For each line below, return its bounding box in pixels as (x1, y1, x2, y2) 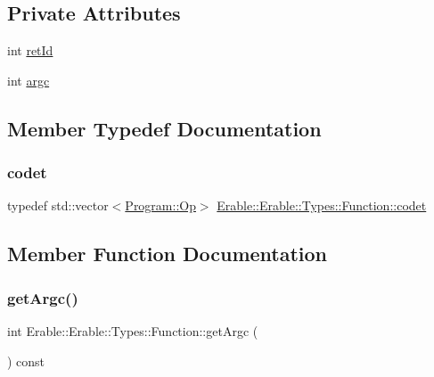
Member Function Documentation (7, 240, 328, 267)
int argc (7, 70, 50, 89)
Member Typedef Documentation (7, 114, 322, 142)
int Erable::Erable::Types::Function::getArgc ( (7, 321, 258, 340)
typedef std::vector (7, 196, 109, 215)
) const (7, 351, 45, 370)
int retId (7, 41, 53, 60)
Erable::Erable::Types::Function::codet (217, 196, 427, 215)
